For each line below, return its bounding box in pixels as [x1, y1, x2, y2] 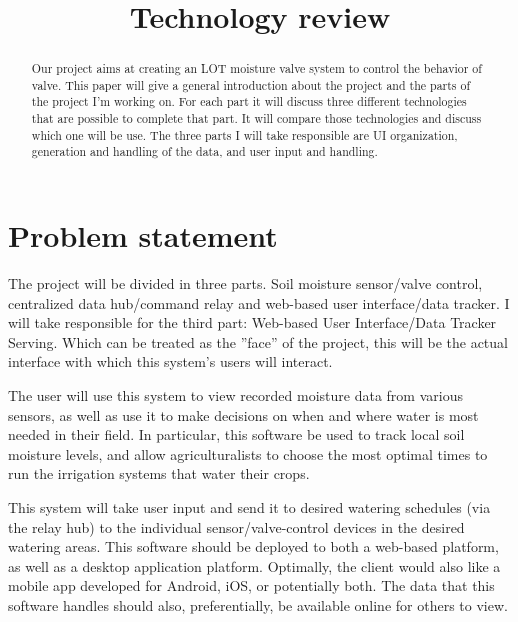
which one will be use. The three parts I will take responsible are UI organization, [31, 126, 458, 143]
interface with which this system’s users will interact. [8, 351, 333, 372]
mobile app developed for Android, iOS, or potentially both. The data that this [8, 575, 495, 596]
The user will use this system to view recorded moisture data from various [8, 385, 463, 406]
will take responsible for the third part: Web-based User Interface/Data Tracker [8, 312, 497, 333]
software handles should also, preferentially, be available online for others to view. [8, 594, 508, 615]
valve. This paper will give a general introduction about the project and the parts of [31, 76, 471, 93]
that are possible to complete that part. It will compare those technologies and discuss [31, 110, 482, 127]
